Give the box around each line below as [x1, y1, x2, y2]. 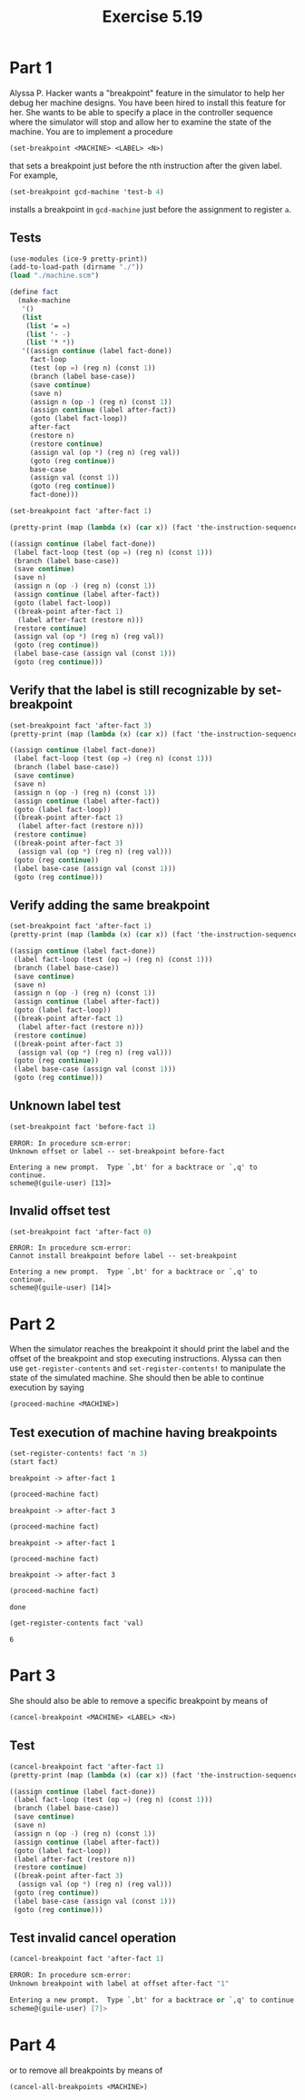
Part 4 [9, 2035, 56, 2055]
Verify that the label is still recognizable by [9, 683, 256, 698]
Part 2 [9, 1313, 56, 1334]
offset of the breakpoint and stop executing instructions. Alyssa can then [9, 1353, 282, 1364]
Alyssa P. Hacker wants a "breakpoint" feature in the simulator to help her [9, 87, 285, 98]
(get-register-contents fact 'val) [9, 1619, 144, 1628]
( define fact [9, 288, 59, 297]
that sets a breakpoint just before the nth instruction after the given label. [9, 160, 283, 171]
